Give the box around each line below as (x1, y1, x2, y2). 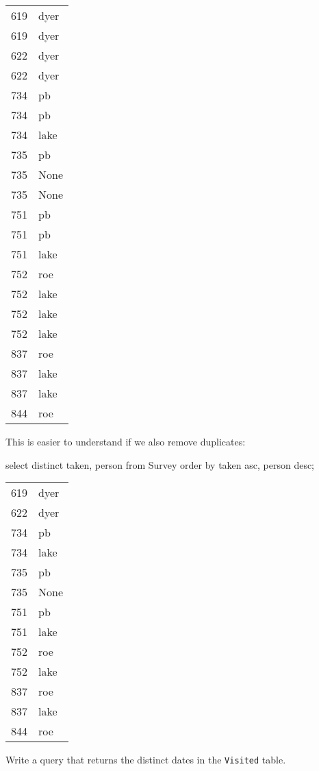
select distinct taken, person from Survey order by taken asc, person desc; (5, 457, 315, 472)
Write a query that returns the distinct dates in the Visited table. (5, 752, 286, 767)
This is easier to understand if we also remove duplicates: (5, 435, 246, 448)
